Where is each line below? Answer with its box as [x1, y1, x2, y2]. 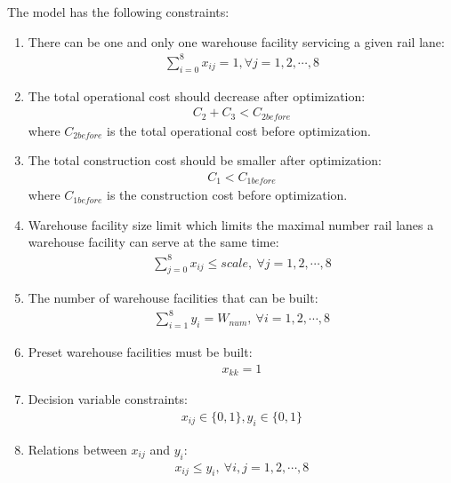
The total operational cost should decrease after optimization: [28, 86, 366, 105]
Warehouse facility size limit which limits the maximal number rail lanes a [28, 215, 434, 234]
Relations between [28, 439, 127, 458]
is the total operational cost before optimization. [107, 121, 371, 139]
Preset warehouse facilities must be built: [28, 343, 253, 361]
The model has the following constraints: [7, 3, 230, 20]
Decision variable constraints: [28, 390, 188, 408]
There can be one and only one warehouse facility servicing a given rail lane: [28, 32, 445, 51]
